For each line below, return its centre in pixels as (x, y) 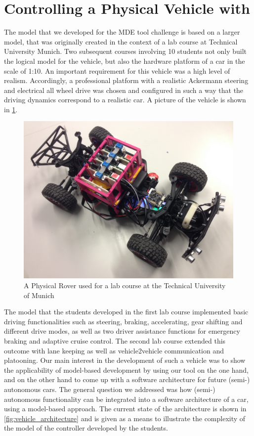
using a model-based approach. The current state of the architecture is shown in (125, 409)
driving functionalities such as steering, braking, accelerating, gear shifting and (123, 321)
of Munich (39, 295)
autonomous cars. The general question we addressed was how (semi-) (110, 389)
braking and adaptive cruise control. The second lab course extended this (115, 341)
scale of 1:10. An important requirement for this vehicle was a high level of (117, 70)
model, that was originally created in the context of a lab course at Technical (121, 41)
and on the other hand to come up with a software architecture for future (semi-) (127, 379)
